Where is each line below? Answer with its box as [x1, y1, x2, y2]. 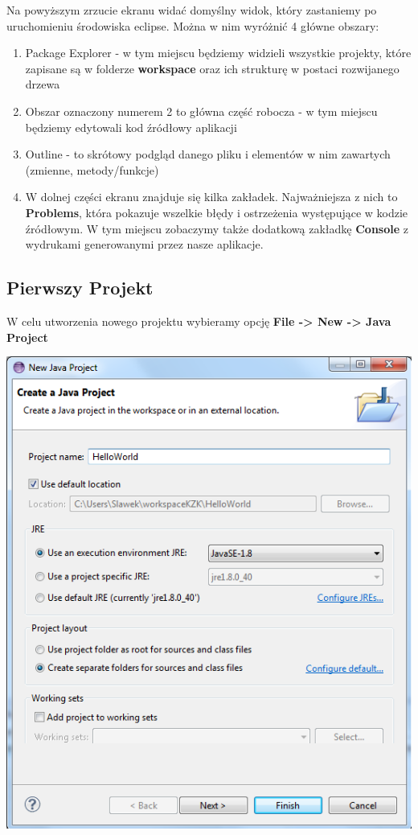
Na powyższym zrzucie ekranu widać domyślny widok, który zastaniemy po [6, 2, 377, 18]
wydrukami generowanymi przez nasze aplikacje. [25, 236, 264, 253]
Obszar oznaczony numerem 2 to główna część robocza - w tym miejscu [25, 102, 378, 119]
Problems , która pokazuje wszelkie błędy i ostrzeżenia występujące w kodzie [25, 204, 408, 220]
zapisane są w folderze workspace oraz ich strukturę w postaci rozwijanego [25, 60, 400, 76]
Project [6, 328, 48, 345]
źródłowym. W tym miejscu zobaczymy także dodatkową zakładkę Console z [25, 220, 408, 237]
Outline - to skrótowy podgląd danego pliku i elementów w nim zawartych [25, 146, 391, 162]
